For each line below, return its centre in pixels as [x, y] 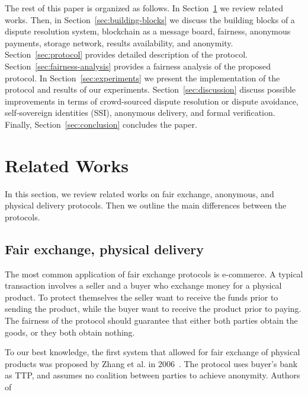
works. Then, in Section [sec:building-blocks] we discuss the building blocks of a [150, 19]
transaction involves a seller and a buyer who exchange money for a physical [143, 285]
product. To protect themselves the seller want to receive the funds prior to [142, 297]
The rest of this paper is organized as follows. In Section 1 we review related [144, 8]
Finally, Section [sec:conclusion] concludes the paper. [101, 124]
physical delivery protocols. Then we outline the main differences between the [146, 205]
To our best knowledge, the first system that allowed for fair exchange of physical [153, 352]
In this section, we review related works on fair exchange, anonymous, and [139, 193]
